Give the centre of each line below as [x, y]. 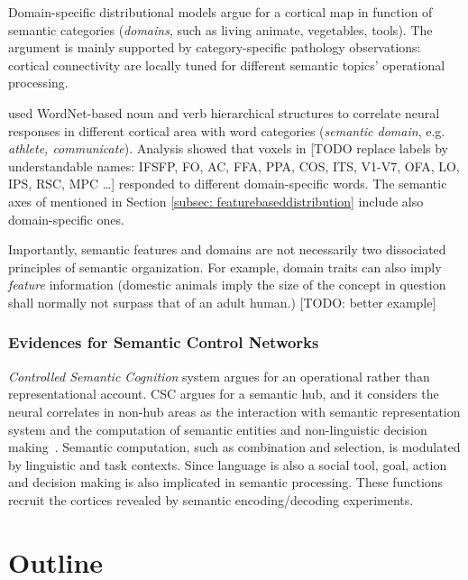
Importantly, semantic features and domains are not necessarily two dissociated [227, 249]
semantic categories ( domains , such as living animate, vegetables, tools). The [220, 29]
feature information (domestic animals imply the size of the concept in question [227, 285]
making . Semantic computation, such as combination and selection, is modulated [234, 447]
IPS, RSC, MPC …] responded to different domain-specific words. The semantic [228, 184]
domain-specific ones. [66, 219]
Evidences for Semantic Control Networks [164, 342]
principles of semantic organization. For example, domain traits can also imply [225, 267]
